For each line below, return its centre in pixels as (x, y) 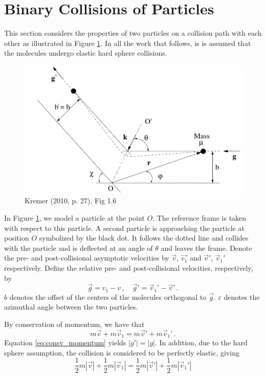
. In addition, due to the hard (201, 343)
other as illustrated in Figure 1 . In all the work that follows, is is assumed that (128, 43)
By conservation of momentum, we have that (74, 324)
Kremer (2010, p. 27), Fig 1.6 (71, 201)
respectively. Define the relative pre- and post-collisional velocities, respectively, (129, 267)
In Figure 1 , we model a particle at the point (74, 218)
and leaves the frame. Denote (206, 248)
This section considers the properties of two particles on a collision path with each (133, 33)
